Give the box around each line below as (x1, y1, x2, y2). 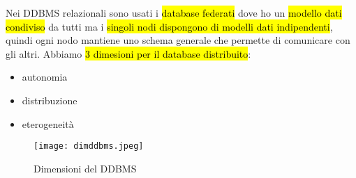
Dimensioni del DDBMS (34, 161, 137, 175)
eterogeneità (22, 116, 74, 131)
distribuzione (22, 92, 77, 107)
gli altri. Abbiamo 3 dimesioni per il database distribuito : (6, 46, 251, 60)
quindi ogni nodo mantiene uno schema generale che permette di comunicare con (6, 33, 350, 47)
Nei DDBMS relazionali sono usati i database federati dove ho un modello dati (6, 6, 342, 19)
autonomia (22, 70, 68, 84)
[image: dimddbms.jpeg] (34, 141, 144, 152)
